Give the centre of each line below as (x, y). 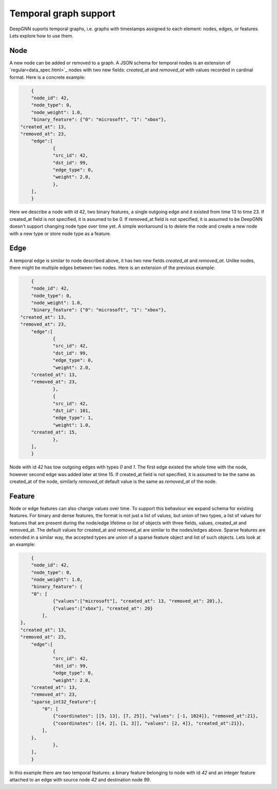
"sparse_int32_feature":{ (64, 702)
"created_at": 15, (54, 432)
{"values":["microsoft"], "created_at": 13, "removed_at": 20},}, (138, 601)
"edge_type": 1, (73, 418)
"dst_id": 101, (72, 410)
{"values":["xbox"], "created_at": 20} (103, 608)
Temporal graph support (62, 13)
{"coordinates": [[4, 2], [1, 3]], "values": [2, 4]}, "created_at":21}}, (149, 723)
